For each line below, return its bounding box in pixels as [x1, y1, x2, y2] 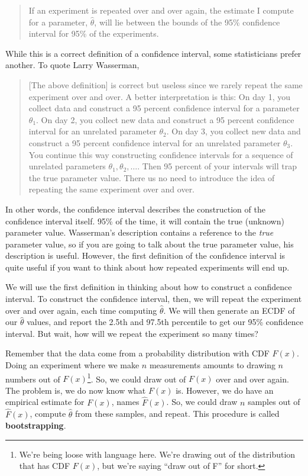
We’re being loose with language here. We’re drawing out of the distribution [19, 448, 296, 460]
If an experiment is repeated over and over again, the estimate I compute [28, 4, 294, 16]
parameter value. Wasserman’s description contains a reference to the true [5, 226, 274, 239]
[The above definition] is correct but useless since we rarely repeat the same [28, 78, 303, 91]
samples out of [248, 395, 300, 408]
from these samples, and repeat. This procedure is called [75, 407, 280, 420]
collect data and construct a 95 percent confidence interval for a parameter [28, 102, 300, 114]
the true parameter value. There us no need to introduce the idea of [28, 171, 275, 184]
